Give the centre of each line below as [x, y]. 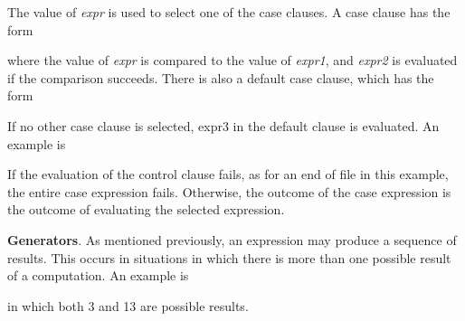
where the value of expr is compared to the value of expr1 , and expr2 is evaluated [232, 60]
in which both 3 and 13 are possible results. [128, 305]
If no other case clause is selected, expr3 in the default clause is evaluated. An [223, 125]
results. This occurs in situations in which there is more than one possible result [229, 257]
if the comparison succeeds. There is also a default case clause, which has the [221, 77]
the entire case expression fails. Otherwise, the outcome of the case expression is [229, 191]
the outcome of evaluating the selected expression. [146, 209]
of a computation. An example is [98, 275]
